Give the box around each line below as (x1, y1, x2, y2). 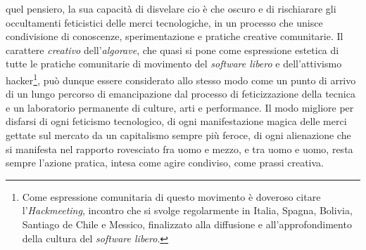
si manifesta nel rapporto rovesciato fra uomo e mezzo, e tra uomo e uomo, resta (6, 141, 353, 156)
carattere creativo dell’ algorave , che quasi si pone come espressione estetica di (6, 42, 339, 57)
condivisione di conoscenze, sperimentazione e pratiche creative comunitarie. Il (6, 29, 343, 44)
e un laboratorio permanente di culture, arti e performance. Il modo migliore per (6, 100, 354, 114)
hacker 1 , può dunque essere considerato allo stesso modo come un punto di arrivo (6, 70, 356, 87)
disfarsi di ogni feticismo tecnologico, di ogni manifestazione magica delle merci (6, 114, 347, 129)
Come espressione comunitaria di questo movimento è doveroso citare (22, 189, 321, 204)
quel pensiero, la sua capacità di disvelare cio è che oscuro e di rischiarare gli (6, 1, 336, 15)
